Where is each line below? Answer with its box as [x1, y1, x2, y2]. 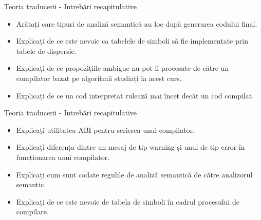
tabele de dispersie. [16, 45, 77, 56]
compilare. [16, 206, 49, 217]
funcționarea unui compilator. [16, 151, 110, 162]
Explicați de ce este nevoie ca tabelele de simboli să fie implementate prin [16, 35, 248, 46]
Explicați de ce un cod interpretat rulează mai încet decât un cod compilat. [16, 90, 254, 101]
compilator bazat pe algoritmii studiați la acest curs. [16, 72, 182, 83]
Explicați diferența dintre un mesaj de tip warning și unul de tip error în [16, 142, 245, 152]
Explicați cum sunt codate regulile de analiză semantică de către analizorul [16, 169, 253, 179]
